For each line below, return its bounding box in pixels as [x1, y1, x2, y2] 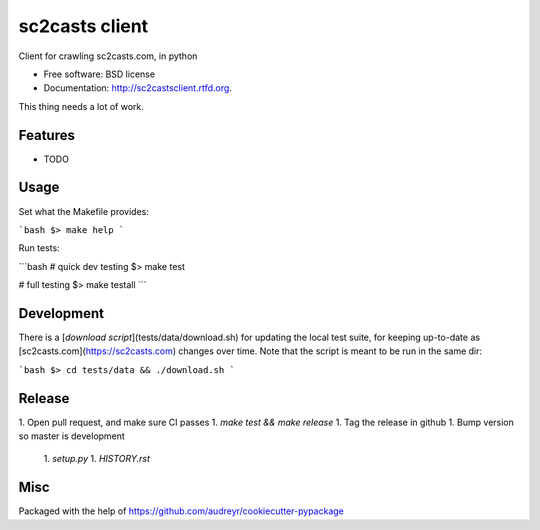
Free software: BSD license [43, 68, 155, 80]
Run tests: [18, 242, 60, 254]
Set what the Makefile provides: [18, 205, 149, 217]
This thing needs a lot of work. [18, 100, 144, 112]
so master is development [18, 430, 125, 442]
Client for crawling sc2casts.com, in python [18, 50, 198, 62]
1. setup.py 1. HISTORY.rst [43, 453, 150, 465]
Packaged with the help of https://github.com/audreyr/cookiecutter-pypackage [18, 505, 345, 517]
